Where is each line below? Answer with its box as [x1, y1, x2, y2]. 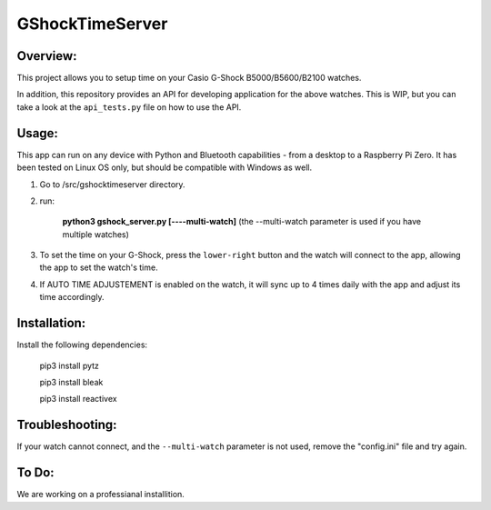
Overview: [16, 48, 77, 64]
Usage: [16, 125, 59, 141]
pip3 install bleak [39, 376, 104, 387]
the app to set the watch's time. [39, 262, 158, 273]
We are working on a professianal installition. [16, 489, 185, 500]
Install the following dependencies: [16, 339, 148, 350]
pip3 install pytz [39, 360, 100, 371]
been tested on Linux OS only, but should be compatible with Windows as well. [16, 162, 313, 173]
